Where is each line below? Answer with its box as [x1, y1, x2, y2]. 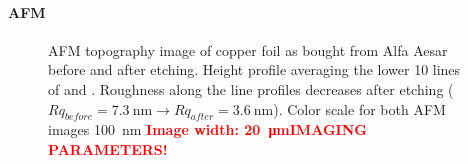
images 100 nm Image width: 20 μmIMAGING [48, 119, 367, 140]
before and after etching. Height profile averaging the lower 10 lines [48, 59, 461, 80]
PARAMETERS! [48, 138, 168, 159]
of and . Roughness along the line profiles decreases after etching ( [48, 78, 454, 99]
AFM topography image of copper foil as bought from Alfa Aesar [48, 39, 448, 60]
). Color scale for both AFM [273, 98, 446, 119]
